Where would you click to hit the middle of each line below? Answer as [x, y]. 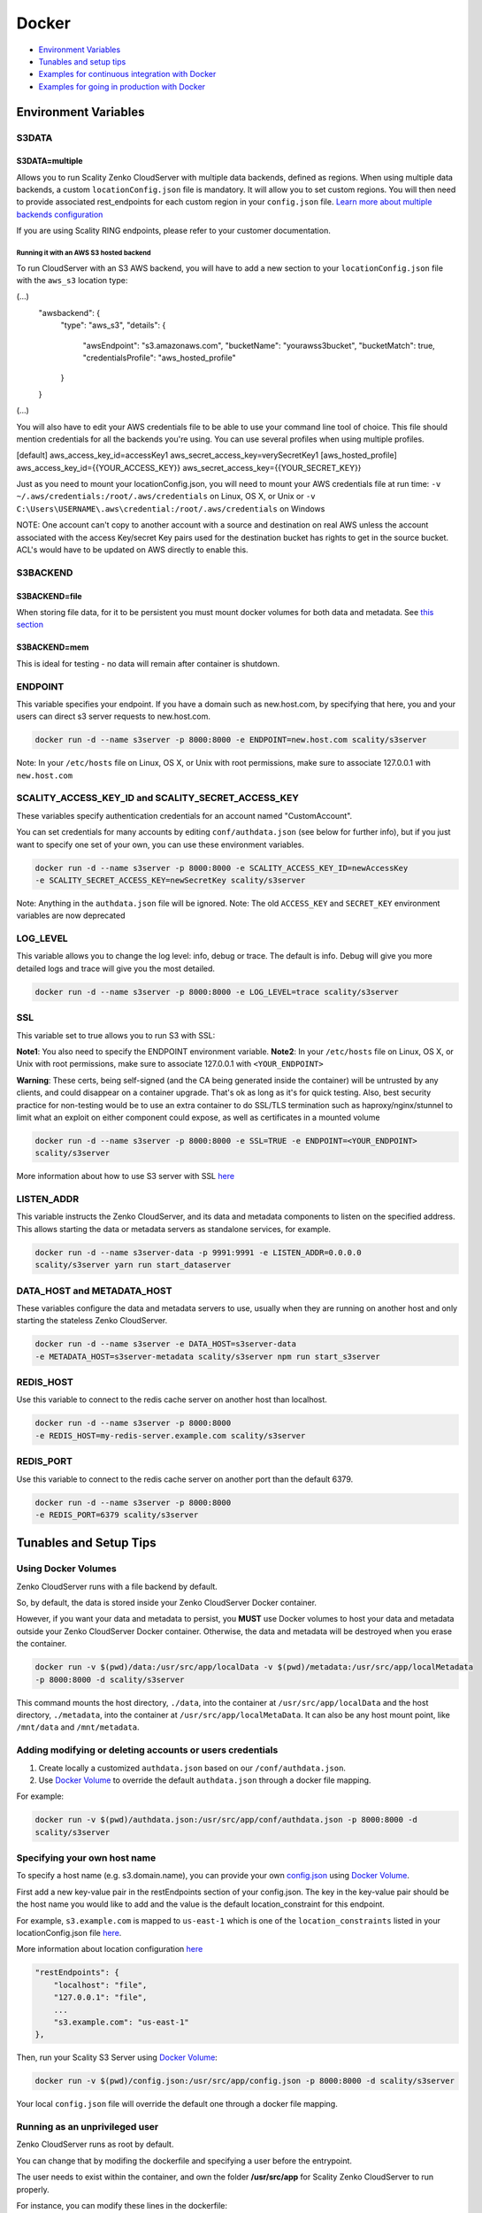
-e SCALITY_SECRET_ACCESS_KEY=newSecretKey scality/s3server [170, 880]
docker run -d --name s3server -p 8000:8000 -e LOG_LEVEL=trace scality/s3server [217, 992]
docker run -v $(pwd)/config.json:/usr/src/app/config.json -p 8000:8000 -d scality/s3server [245, 2081]
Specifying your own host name [86, 1858]
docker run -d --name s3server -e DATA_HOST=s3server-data [165, 1344]
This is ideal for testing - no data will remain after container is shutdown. [148, 663]
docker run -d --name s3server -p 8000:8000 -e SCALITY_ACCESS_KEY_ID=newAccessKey [222, 868]
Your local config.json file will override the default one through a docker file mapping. [177, 2104]
